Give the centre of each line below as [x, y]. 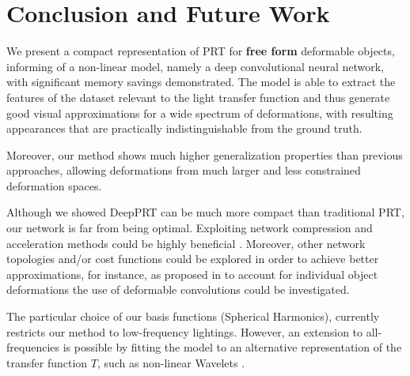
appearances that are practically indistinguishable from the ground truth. [184, 128]
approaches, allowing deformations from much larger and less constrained [184, 170]
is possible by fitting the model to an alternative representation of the [232, 347]
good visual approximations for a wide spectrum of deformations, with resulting [200, 113]
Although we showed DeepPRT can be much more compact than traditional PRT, [205, 212]
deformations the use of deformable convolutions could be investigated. [178, 290]
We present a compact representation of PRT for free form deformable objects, [201, 51]
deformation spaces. [54, 185]
